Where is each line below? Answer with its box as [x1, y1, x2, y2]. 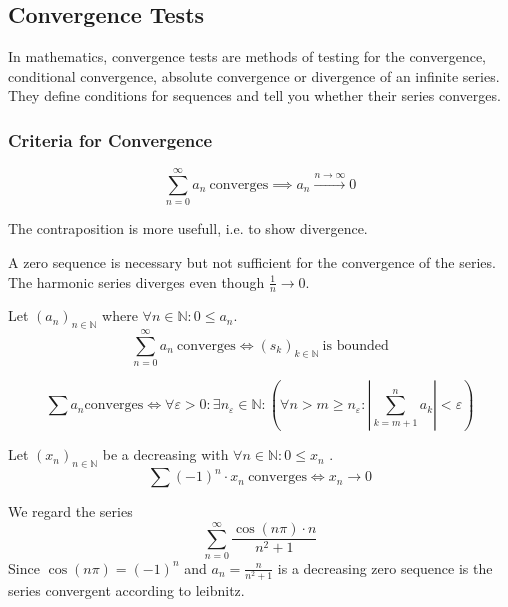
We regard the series [8, 501, 133, 522]
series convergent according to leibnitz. [8, 579, 245, 600]
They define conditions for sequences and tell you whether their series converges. [8, 85, 501, 106]
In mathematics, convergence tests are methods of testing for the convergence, [8, 46, 487, 67]
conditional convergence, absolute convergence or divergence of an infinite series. [8, 65, 500, 86]
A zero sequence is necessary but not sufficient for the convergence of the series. [8, 251, 496, 272]
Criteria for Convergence [8, 127, 213, 152]
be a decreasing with [102, 444, 229, 465]
